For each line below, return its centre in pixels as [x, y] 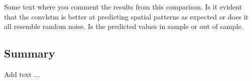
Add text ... [22, 74]
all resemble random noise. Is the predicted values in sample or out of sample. [124, 26]
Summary [30, 53]
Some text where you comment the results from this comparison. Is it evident [123, 6]
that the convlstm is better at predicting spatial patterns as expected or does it [126, 16]
